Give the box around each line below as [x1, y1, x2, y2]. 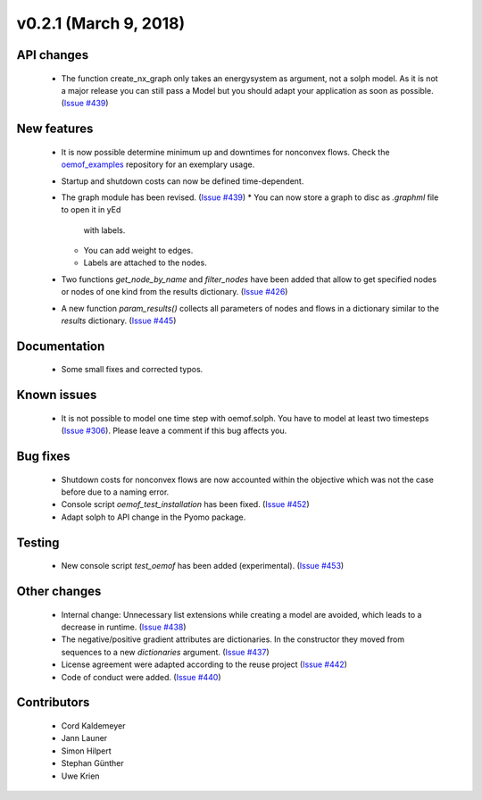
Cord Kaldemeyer [61, 721, 126, 731]
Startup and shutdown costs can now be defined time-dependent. [61, 175, 304, 187]
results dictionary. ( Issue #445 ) [61, 315, 177, 326]
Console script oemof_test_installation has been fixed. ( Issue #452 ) [61, 499, 310, 510]
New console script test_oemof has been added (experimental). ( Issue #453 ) [61, 561, 345, 571]
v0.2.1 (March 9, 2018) [16, 13, 186, 33]
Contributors [16, 695, 90, 710]
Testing [16, 535, 60, 550]
